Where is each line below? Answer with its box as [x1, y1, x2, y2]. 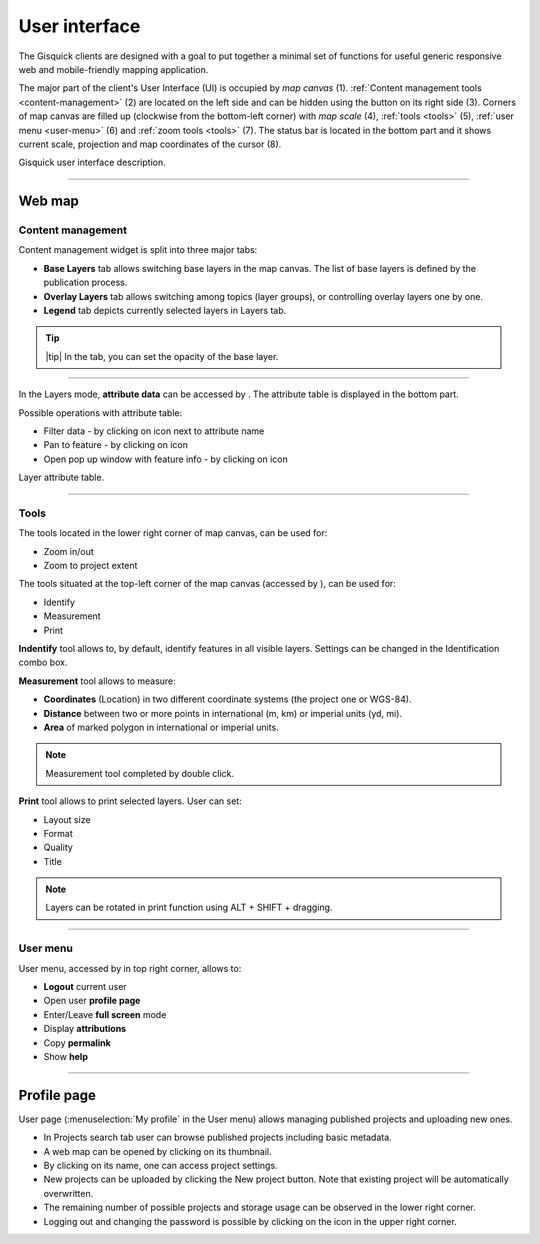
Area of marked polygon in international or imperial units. [43, 721, 279, 733]
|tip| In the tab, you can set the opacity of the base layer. [45, 350, 279, 362]
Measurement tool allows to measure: [18, 675, 177, 687]
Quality [43, 841, 74, 854]
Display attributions [43, 1023, 127, 1035]
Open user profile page [43, 995, 141, 1007]
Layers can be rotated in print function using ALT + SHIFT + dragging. [45, 901, 333, 914]
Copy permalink [43, 1036, 112, 1049]
